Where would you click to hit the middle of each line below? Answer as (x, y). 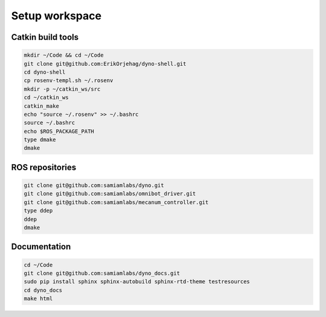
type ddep (38, 211)
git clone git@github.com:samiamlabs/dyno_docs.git (102, 273)
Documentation (41, 247)
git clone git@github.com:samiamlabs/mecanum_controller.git (116, 202)
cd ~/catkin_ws (46, 98)
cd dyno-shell (45, 72)
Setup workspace (56, 16)
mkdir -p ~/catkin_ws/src (62, 89)
